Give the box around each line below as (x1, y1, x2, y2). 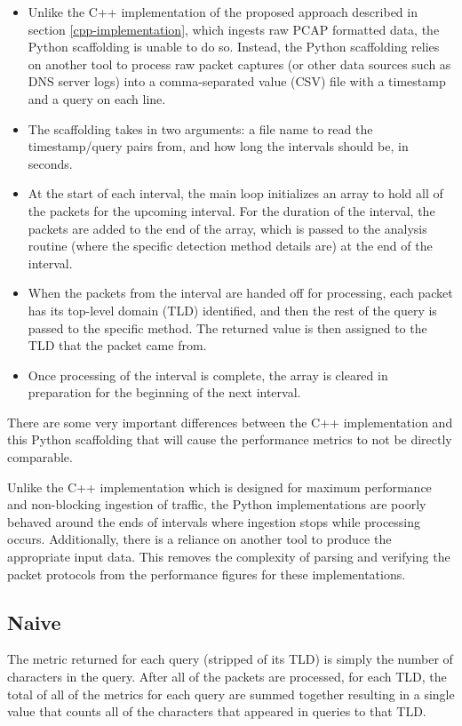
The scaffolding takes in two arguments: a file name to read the (28, 119, 373, 138)
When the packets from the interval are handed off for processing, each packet (28, 283, 453, 302)
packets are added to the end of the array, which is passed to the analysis (28, 219, 427, 237)
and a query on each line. (28, 89, 166, 108)
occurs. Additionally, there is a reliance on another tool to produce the (7, 530, 392, 548)
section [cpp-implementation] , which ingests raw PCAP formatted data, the (28, 20, 440, 38)
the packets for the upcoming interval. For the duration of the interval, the (28, 201, 435, 219)
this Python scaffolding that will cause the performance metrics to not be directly (7, 430, 452, 449)
